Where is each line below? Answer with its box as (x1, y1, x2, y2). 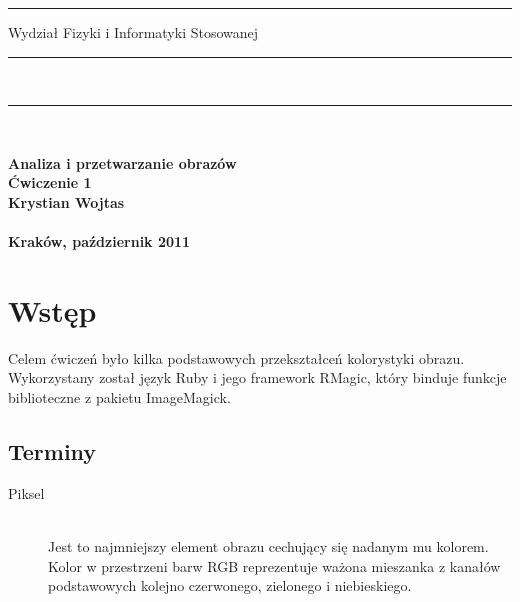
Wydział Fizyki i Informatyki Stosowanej (8, 22, 259, 42)
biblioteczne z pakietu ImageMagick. (8, 387, 231, 408)
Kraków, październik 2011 (8, 231, 191, 252)
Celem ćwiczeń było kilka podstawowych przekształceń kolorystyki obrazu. (8, 347, 465, 368)
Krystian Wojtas (8, 191, 125, 212)
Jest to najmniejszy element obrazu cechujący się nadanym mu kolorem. (48, 536, 489, 557)
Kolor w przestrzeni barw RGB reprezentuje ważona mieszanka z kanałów (48, 555, 501, 576)
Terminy (8, 436, 97, 467)
